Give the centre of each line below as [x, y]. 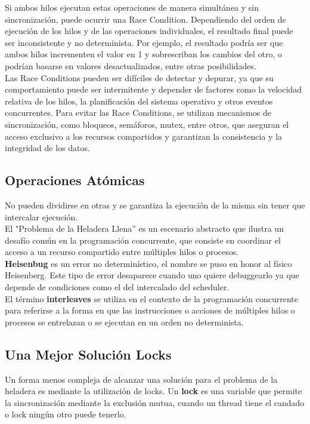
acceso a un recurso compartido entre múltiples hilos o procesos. [122, 252]
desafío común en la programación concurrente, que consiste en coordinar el [143, 240]
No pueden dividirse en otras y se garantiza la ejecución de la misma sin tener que [155, 205]
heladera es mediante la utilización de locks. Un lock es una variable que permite [154, 391]
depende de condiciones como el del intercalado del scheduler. [117, 287]
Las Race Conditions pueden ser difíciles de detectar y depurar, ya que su [139, 77]
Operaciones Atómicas [75, 180]
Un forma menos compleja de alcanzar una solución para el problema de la [141, 379]
